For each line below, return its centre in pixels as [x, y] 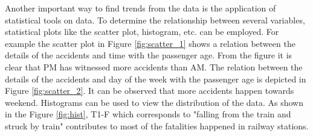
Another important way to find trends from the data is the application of [140, 8]
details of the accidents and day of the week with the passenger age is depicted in [156, 79]
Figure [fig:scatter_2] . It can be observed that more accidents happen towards [150, 91]
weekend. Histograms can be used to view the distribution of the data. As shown [154, 102]
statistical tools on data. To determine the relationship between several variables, [155, 20]
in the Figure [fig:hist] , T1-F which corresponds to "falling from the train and [148, 114]
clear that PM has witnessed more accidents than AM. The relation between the [154, 66]
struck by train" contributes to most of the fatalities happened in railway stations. [157, 125]
